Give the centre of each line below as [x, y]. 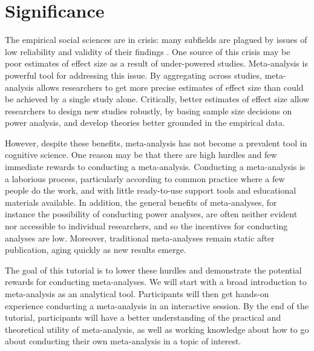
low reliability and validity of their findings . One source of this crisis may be [148, 51]
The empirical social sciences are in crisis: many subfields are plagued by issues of [156, 40]
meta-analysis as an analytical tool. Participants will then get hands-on [137, 294]
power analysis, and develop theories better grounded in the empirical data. [145, 123]
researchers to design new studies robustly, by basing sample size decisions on [149, 110]
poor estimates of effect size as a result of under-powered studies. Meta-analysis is [156, 63]
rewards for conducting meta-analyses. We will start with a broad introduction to [156, 282]
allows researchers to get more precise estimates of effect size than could [170, 87]
